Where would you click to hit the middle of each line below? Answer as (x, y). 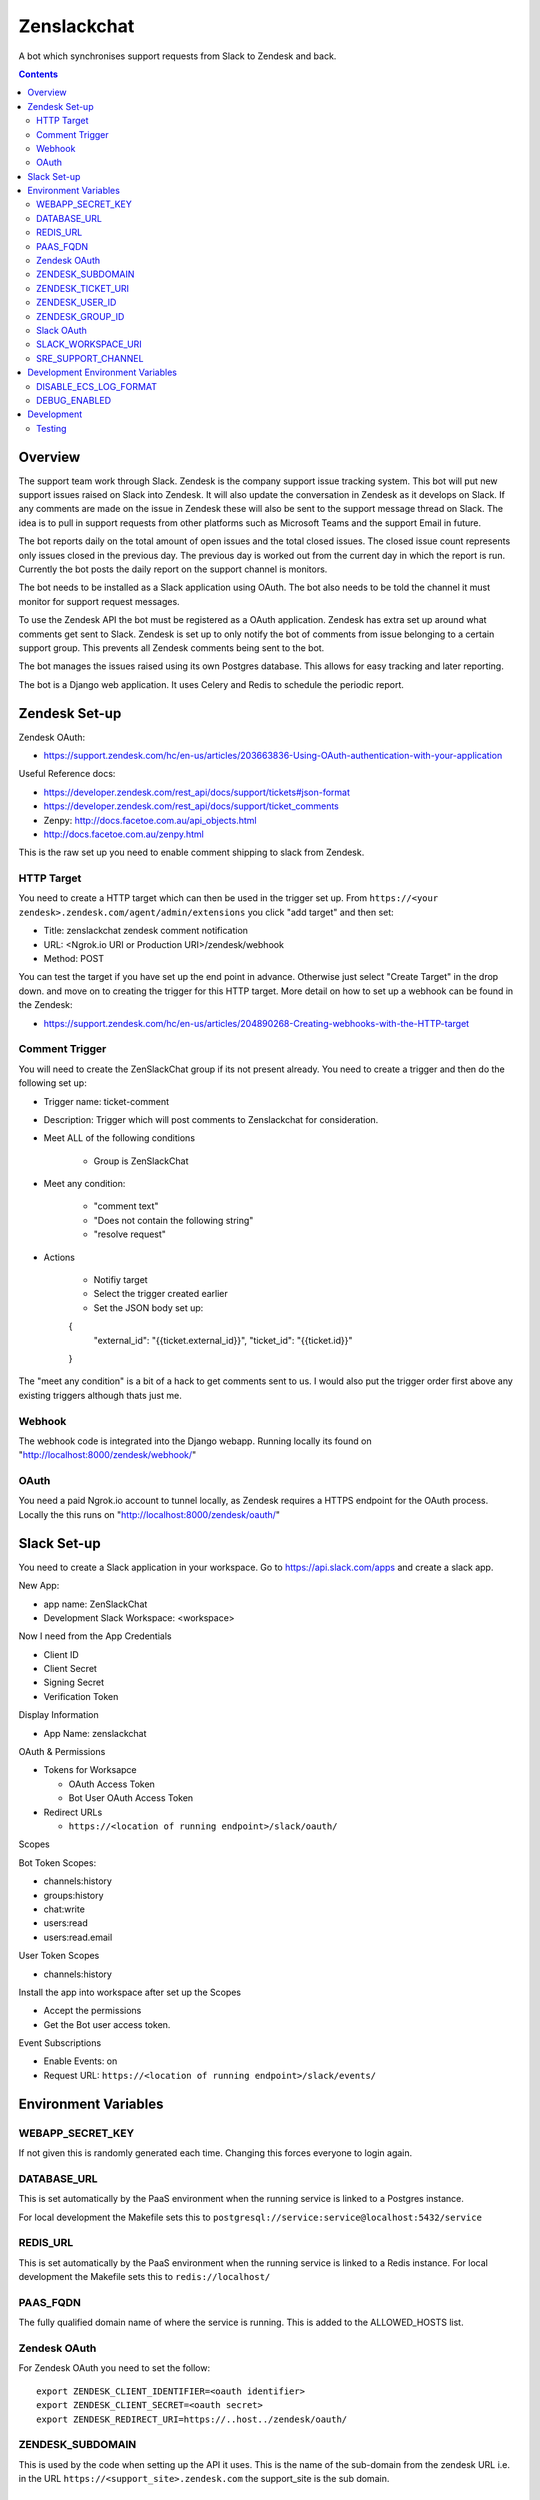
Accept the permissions (92, 2011)
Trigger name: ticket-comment (106, 1101)
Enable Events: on (80, 2061)
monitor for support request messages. (99, 601)
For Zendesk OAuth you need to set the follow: (114, 2368)
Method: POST (74, 959)
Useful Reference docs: (67, 774)
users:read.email (78, 1937)
